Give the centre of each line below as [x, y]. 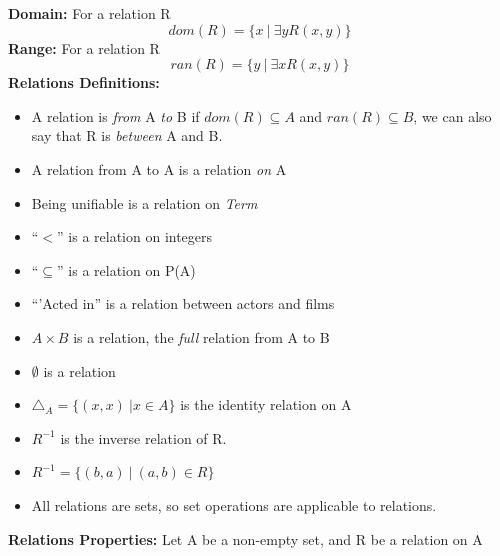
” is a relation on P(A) [126, 269]
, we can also [452, 115]
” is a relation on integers [135, 236]
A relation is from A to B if [115, 115]
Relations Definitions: [84, 82]
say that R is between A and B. [127, 135]
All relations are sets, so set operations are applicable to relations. [234, 504]
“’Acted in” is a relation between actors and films [183, 303]
